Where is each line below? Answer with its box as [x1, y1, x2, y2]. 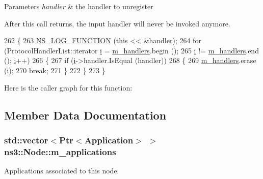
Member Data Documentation [4, 107, 167, 123]
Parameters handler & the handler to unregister [4, 1, 153, 11]
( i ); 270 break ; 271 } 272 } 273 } [4, 65, 106, 75]
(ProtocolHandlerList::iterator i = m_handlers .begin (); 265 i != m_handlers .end [4, 45, 259, 55]
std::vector [4, 133, 48, 146]
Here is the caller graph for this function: [4, 82, 133, 93]
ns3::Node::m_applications [4, 145, 116, 158]
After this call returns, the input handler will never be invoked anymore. [4, 18, 230, 28]
